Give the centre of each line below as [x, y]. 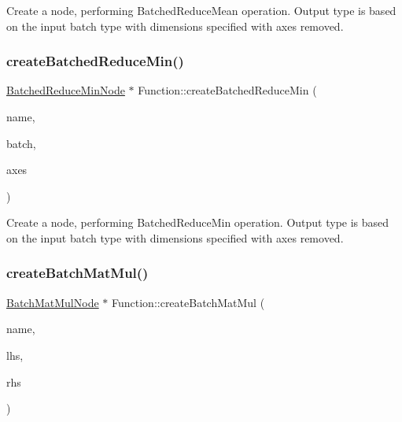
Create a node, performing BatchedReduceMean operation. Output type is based [201, 10]
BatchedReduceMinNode [66, 90]
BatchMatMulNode [53, 302]
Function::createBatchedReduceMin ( [227, 90]
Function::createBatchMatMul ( [188, 302]
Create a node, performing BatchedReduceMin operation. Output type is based [198, 222]
